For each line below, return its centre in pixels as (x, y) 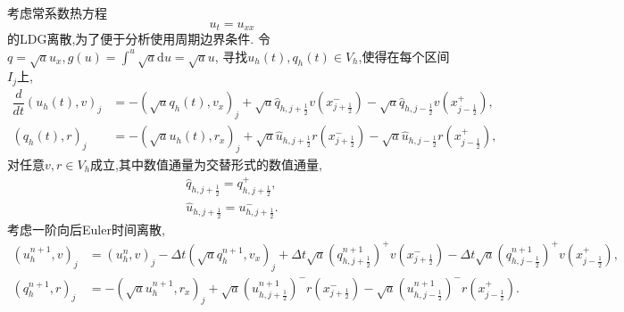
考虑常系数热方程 (57, 12)
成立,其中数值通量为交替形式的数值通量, (206, 164)
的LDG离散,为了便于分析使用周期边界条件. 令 (139, 39)
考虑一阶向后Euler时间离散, (86, 229)
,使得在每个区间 (404, 56)
